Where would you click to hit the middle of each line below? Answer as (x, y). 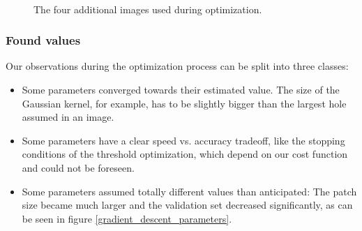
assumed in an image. (68, 117)
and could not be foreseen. (78, 167)
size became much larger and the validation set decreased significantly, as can (187, 205)
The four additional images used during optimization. (148, 9)
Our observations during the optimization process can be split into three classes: (177, 66)
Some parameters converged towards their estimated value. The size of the (181, 89)
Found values (43, 40)
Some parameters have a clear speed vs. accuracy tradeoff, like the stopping (183, 140)
